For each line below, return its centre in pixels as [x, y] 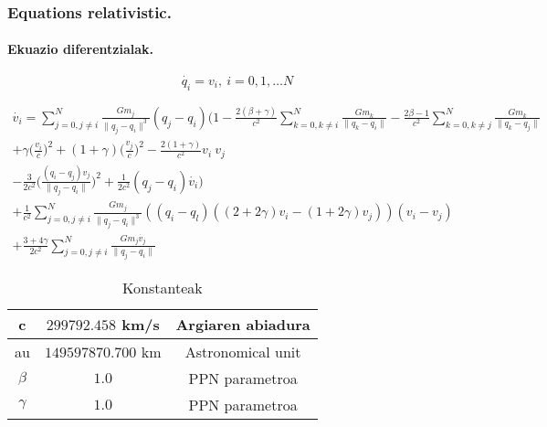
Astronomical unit [243, 351]
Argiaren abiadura [243, 324]
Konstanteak [163, 287]
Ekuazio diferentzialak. [81, 49]
